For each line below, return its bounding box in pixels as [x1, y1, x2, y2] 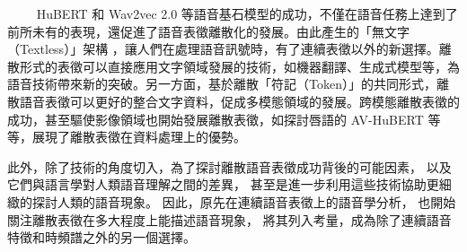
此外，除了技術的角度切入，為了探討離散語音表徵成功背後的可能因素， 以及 [7, 157, 452, 176]
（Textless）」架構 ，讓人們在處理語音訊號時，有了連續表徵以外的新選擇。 [7, 39, 439, 58]
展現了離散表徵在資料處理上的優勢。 [31, 127, 246, 146]
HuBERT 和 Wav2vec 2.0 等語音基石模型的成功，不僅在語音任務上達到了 [36, 4, 458, 22]
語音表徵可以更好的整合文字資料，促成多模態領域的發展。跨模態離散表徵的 [19, 91, 460, 110]
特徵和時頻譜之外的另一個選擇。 [7, 228, 196, 247]
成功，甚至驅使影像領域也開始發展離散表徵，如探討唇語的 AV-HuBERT [7, 109, 424, 128]
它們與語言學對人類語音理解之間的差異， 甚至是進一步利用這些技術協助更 [7, 175, 439, 194]
